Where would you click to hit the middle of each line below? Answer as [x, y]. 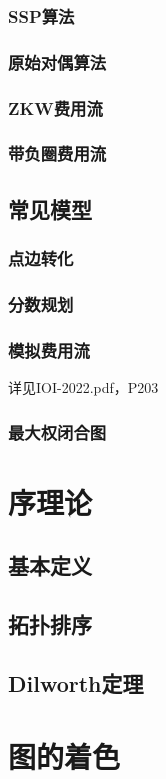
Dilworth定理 [76, 682]
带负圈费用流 [57, 153]
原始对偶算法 [57, 61]
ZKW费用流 [55, 107]
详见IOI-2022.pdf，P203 [83, 387]
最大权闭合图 [57, 431]
